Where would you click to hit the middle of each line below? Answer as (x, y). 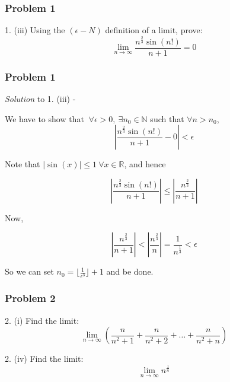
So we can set (29, 271)
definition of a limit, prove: (154, 30)
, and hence (145, 164)
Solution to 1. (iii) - (40, 99)
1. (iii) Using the (35, 30)
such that (167, 118)
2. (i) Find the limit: (42, 320)
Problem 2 (30, 298)
